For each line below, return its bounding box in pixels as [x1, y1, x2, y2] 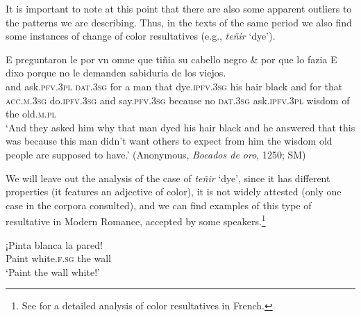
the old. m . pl [6, 106, 56, 121]
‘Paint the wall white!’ [6, 264, 100, 279]
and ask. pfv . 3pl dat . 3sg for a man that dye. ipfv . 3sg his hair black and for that [6, 79, 343, 93]
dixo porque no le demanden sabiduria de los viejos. [6, 65, 226, 80]
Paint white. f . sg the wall [6, 251, 112, 266]
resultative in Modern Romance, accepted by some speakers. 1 [6, 212, 266, 228]
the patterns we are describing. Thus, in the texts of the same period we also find [6, 15, 352, 29]
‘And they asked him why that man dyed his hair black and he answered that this [6, 120, 355, 134]
